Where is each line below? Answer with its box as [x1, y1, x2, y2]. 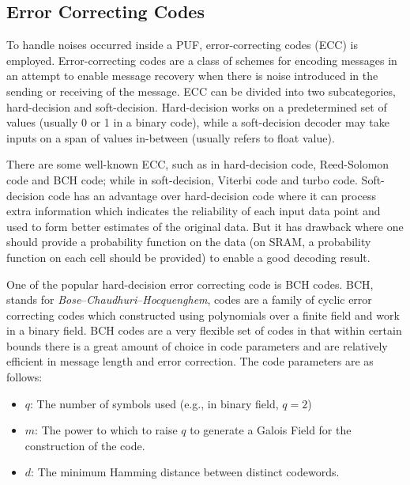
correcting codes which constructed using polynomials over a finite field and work [6, 306, 400, 323]
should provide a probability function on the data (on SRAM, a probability [6, 233, 371, 250]
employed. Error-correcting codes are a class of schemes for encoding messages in [6, 51, 397, 68]
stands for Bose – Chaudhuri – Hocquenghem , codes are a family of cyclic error [6, 291, 372, 308]
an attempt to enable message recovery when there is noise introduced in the [6, 67, 378, 84]
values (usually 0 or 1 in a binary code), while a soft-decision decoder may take [6, 114, 389, 131]
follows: [6, 369, 43, 385]
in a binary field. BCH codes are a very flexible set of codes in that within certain [6, 322, 402, 339]
